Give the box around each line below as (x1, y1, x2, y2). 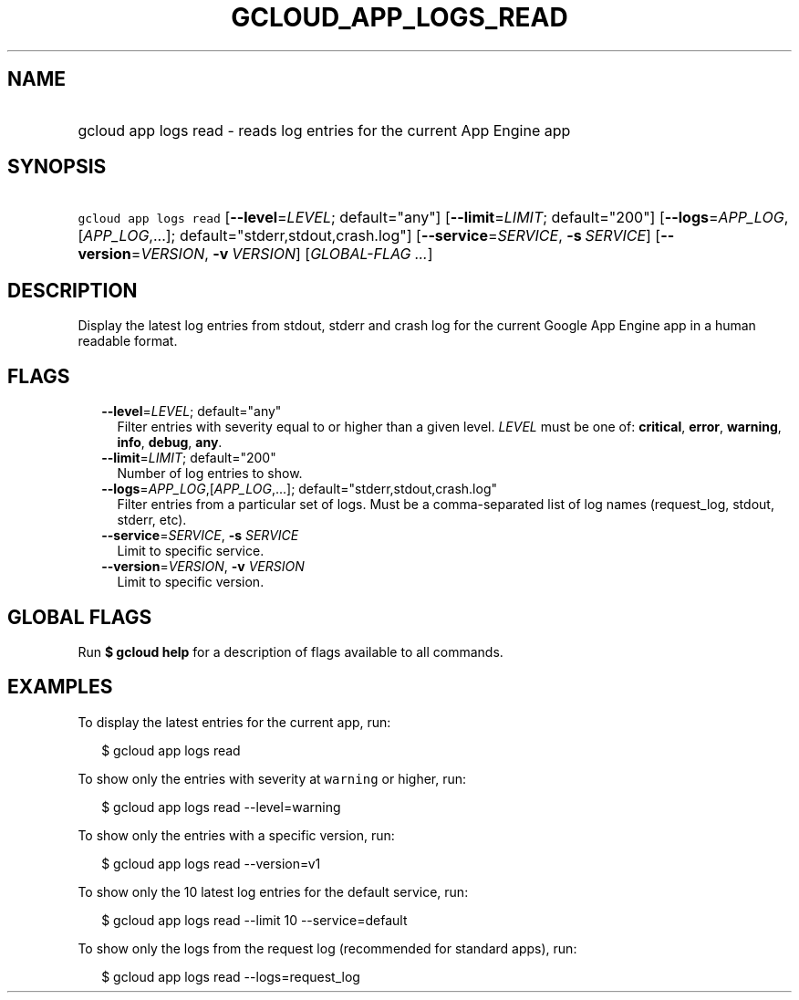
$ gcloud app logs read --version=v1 (101, 855, 321, 871)
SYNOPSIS (7, 155, 107, 179)
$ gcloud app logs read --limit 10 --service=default (101, 911, 408, 928)
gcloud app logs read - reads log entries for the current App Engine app (78, 120, 571, 140)
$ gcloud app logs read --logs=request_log (101, 968, 360, 984)
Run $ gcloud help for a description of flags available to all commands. (78, 643, 503, 660)
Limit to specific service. (117, 543, 265, 559)
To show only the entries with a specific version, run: (78, 827, 395, 843)
